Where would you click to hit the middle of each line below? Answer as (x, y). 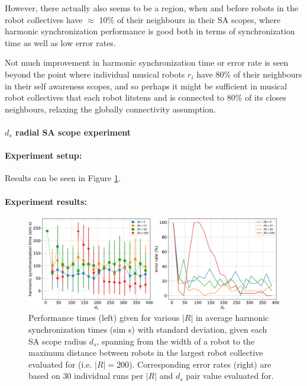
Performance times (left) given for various (104, 318)
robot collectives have (44, 19)
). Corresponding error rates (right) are (200, 364)
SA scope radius (58, 341)
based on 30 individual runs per (86, 376)
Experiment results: (46, 201)
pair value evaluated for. (230, 376)
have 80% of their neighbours (249, 74)
